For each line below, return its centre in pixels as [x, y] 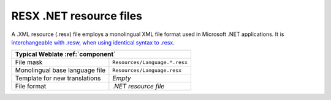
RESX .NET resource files [77, 16]
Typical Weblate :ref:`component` [65, 54]
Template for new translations [58, 78]
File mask [29, 62]
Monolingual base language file [60, 70]
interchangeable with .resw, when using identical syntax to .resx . [93, 42]
